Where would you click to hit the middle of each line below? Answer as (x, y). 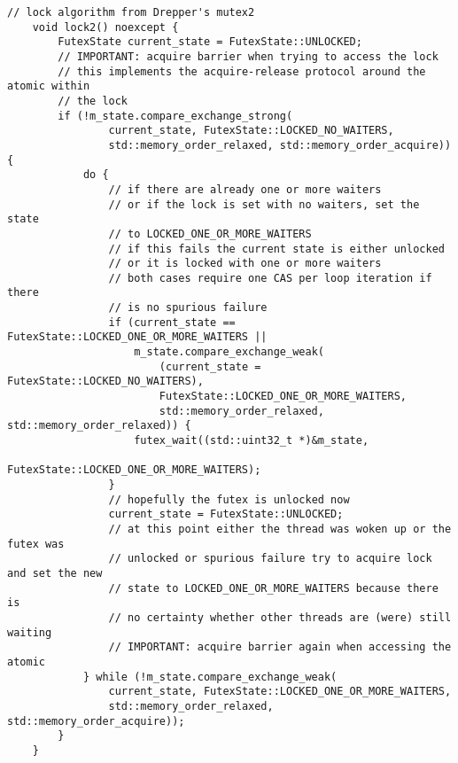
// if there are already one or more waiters (245, 189)
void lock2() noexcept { (105, 27)
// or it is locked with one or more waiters (245, 264)
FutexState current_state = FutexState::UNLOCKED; (210, 42)
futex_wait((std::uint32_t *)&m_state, (252, 441)
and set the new (55, 573)
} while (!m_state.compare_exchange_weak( (210, 677)
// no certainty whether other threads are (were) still (280, 617)
